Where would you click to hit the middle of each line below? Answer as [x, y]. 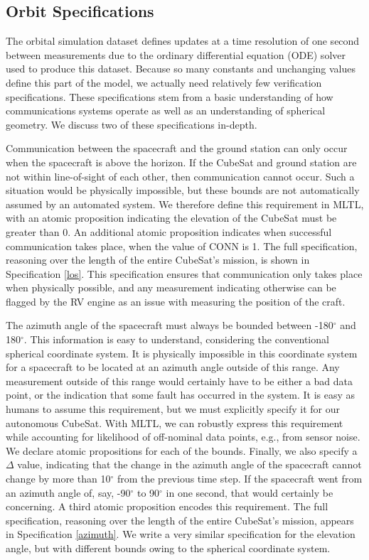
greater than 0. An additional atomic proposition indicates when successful [169, 231]
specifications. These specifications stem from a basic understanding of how [170, 96]
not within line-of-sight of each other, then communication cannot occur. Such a [180, 176]
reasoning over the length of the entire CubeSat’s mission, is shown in [158, 260]
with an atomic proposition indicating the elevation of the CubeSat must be [171, 218]
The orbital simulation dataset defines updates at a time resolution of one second [183, 41]
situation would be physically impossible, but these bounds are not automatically [183, 190]
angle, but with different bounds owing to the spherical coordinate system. [168, 548]
